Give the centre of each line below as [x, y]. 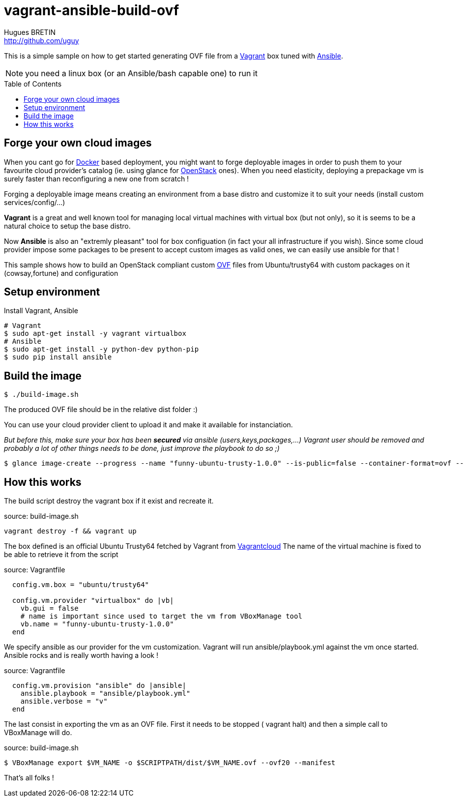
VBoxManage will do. [38, 733]
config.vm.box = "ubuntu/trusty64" [81, 585]
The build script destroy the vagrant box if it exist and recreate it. [109, 501]
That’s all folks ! [29, 778]
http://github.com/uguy [42, 40]
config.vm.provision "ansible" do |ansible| [99, 686]
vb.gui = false [49, 608]
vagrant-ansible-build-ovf [92, 10]
